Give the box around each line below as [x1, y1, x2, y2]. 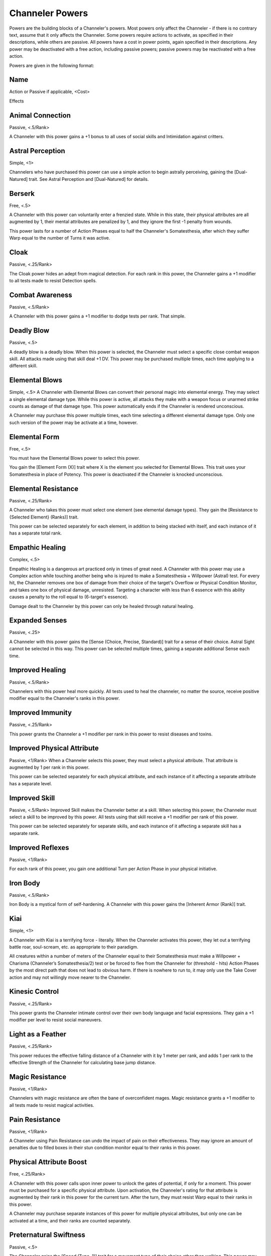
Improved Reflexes [9, 843, 69, 852]
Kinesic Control [9, 987, 59, 996]
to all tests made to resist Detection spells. [9, 277, 97, 283]
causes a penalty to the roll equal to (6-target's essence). [9, 594, 128, 600]
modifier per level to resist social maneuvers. [9, 1017, 102, 1023]
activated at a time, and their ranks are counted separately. [9, 1217, 131, 1223]
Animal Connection [9, 111, 71, 120]
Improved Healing [9, 666, 66, 674]
